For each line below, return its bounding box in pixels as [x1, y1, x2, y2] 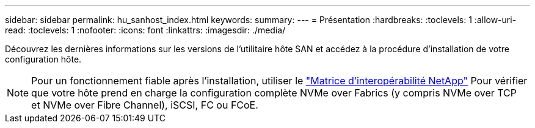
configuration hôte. [5, 54, 82, 64]
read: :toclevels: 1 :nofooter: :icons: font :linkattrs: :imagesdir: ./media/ [5, 25, 286, 35]
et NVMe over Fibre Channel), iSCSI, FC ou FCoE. [31, 99, 258, 111]
